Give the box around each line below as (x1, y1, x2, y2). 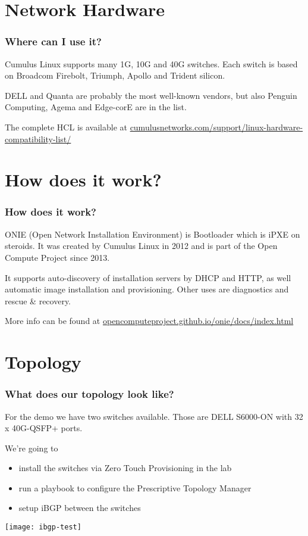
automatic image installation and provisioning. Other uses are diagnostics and (5, 283, 289, 295)
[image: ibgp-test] (5, 523, 81, 532)
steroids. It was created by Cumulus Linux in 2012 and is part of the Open (5, 239, 278, 252)
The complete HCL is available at (5, 120, 127, 133)
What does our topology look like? (5, 387, 174, 401)
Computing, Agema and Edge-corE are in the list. (5, 101, 187, 113)
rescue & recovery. (5, 294, 71, 307)
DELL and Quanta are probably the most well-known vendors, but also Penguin (5, 89, 297, 101)
